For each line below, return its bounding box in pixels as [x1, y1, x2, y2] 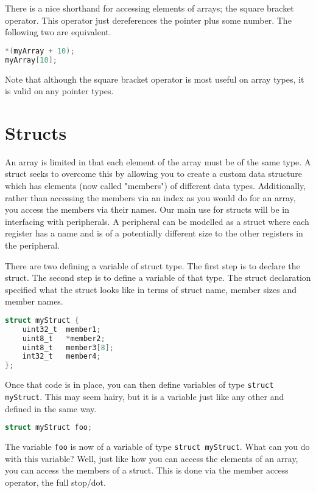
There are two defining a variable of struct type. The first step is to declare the [5, 259, 300, 272]
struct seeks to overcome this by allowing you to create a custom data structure [5, 167, 302, 180]
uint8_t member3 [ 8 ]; [22, 343, 114, 352]
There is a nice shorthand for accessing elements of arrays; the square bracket [5, 2, 294, 14]
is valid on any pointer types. [5, 84, 114, 97]
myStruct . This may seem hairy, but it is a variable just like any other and [5, 390, 284, 402]
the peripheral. [5, 239, 60, 251]
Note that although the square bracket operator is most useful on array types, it [5, 72, 304, 85]
